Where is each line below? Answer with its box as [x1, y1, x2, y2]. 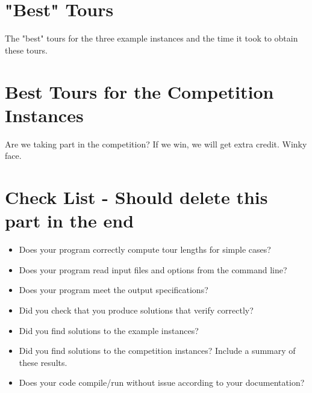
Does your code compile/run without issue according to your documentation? [19, 376, 305, 389]
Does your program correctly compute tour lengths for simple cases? [19, 243, 271, 256]
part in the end [5, 208, 134, 233]
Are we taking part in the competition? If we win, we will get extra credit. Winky [5, 137, 307, 150]
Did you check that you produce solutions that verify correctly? [19, 303, 254, 316]
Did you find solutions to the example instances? [19, 324, 199, 336]
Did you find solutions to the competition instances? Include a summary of [19, 344, 296, 357]
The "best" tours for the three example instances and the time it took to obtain [5, 32, 298, 45]
